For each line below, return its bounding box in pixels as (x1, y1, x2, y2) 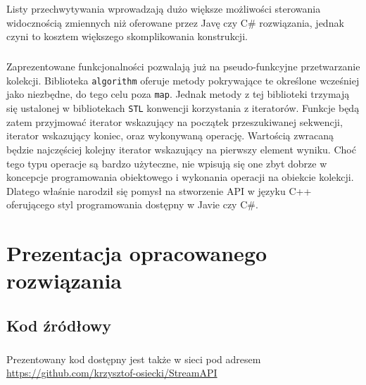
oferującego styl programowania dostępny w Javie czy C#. (6, 197, 258, 212)
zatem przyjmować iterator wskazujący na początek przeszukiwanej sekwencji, (6, 114, 343, 129)
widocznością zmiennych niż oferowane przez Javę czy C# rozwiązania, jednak (6, 15, 344, 30)
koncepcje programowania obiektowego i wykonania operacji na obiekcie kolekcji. (6, 170, 354, 184)
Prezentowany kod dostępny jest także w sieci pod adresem (6, 351, 261, 366)
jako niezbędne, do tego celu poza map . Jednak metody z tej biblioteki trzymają (6, 87, 350, 101)
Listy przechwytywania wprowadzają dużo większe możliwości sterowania (6, 1, 321, 15)
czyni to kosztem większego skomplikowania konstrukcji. (6, 29, 248, 44)
